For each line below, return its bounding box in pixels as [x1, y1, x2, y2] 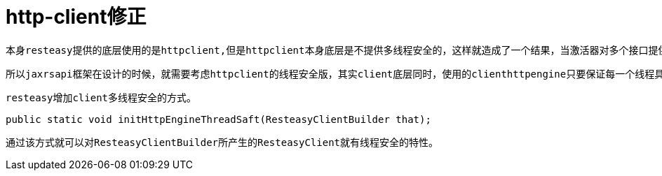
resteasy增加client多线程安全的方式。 [6, 91, 197, 103]
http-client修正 [6, 5, 147, 29]
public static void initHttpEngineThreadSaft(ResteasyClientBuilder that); [6, 113, 431, 125]
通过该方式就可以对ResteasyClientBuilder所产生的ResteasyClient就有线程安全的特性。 [6, 136, 439, 148]
